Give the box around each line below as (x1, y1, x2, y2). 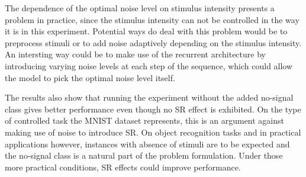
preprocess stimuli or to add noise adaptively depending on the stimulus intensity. (5, 36, 302, 49)
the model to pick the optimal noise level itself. (5, 71, 175, 83)
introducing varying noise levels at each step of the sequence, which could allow (5, 59, 293, 72)
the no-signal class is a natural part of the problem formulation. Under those (5, 149, 283, 162)
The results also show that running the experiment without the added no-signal (5, 91, 294, 104)
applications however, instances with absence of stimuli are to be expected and (5, 137, 290, 150)
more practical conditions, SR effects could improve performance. (5, 160, 241, 173)
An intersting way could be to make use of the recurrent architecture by (5, 48, 266, 60)
